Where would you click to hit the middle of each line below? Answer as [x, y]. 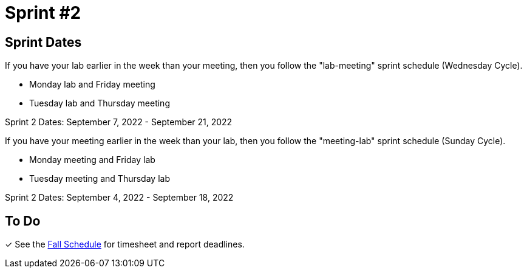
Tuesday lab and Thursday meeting [100, 103]
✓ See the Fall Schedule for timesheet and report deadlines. [125, 244]
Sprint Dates [43, 42]
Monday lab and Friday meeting [92, 85]
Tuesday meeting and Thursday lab [100, 179]
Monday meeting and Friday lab [92, 160]
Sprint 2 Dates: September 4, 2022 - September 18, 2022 [119, 198]
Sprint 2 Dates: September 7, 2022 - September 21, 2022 [119, 122]
